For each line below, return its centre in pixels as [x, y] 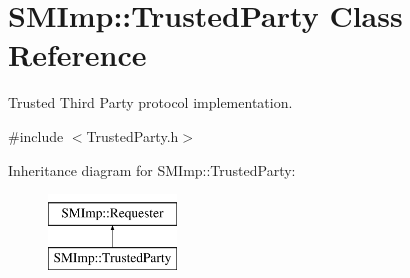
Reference [77, 54]
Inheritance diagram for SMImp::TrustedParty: [152, 169]
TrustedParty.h [132, 135]
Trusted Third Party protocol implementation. [150, 102]
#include [36, 135]
